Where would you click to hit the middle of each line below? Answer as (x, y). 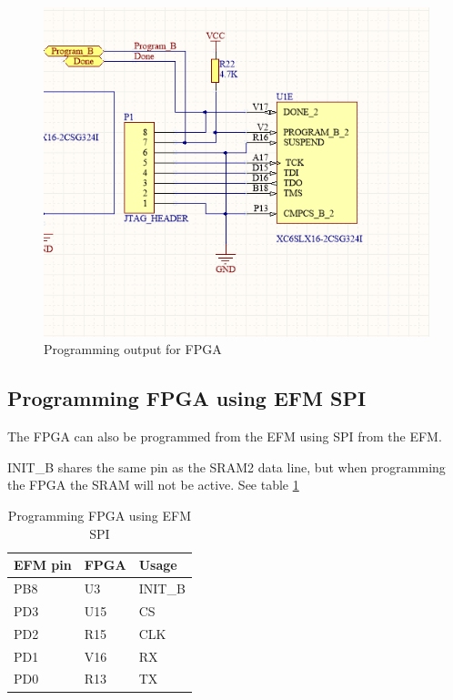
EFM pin (43, 565)
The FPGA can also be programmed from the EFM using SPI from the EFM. (225, 436)
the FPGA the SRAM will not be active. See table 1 (153, 485)
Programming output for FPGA (133, 349)
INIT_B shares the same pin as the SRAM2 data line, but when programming (226, 467)
